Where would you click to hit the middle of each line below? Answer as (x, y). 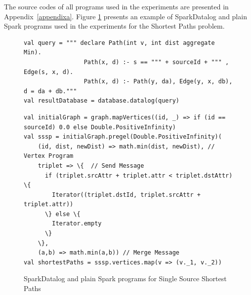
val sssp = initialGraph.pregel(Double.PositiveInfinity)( (123, 137)
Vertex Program (49, 156)
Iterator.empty (77, 224)
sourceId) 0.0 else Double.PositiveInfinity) (100, 127)
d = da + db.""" (50, 91)
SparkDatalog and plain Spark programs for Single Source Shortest (125, 278)
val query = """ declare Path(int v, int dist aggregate (119, 43)
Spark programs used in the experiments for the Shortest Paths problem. (114, 26)
